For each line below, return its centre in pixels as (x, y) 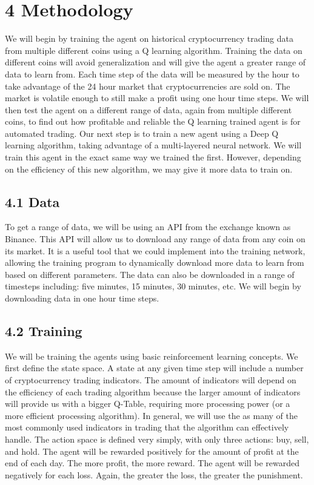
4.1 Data (32, 201)
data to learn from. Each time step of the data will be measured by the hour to (152, 74)
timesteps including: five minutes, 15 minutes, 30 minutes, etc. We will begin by (153, 286)
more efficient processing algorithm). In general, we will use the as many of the (152, 415)
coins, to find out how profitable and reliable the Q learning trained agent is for (153, 121)
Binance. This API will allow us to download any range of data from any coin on (155, 239)
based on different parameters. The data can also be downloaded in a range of (150, 274)
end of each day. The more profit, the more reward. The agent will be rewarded (152, 463)
